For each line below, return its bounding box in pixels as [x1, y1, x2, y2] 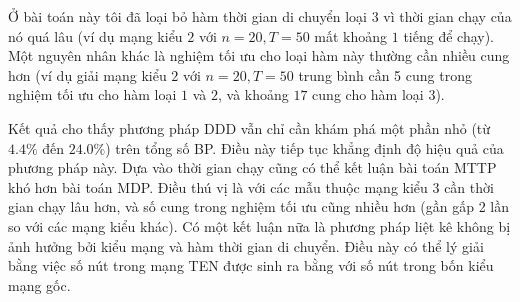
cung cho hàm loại [312, 84, 424, 105]
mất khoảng [314, 25, 388, 46]
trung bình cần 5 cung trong [298, 64, 472, 85]
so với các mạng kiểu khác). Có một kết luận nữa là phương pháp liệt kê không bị [8, 215, 511, 236]
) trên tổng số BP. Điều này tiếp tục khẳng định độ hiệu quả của [105, 137, 504, 158]
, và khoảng [218, 84, 289, 105]
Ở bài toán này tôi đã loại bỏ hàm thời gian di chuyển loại [8, 6, 367, 26]
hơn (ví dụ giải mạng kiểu [8, 64, 167, 85]
